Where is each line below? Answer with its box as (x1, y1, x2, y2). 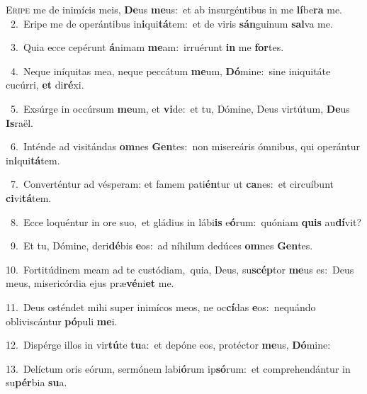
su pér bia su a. (6, 375, 67, 390)
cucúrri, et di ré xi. (6, 77, 84, 92)
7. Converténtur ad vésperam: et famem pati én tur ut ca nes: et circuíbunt (10, 176, 334, 191)
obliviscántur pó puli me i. (6, 313, 118, 328)
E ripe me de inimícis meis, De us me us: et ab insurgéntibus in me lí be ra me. (6, 2, 343, 16)
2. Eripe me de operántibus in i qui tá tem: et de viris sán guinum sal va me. (10, 16, 333, 30)
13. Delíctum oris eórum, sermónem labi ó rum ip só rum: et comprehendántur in (6, 361, 351, 376)
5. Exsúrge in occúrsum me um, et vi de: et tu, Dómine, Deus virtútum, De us (10, 101, 350, 116)
